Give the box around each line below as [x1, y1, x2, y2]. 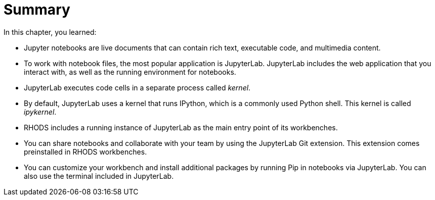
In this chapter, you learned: [4, 27, 97, 36]
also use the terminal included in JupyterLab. [24, 171, 174, 180]
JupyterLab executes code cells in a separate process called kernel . [24, 83, 251, 92]
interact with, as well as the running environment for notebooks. [24, 67, 236, 76]
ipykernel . [24, 107, 57, 116]
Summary [4, 1, 70, 18]
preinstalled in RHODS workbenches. [24, 147, 147, 156]
